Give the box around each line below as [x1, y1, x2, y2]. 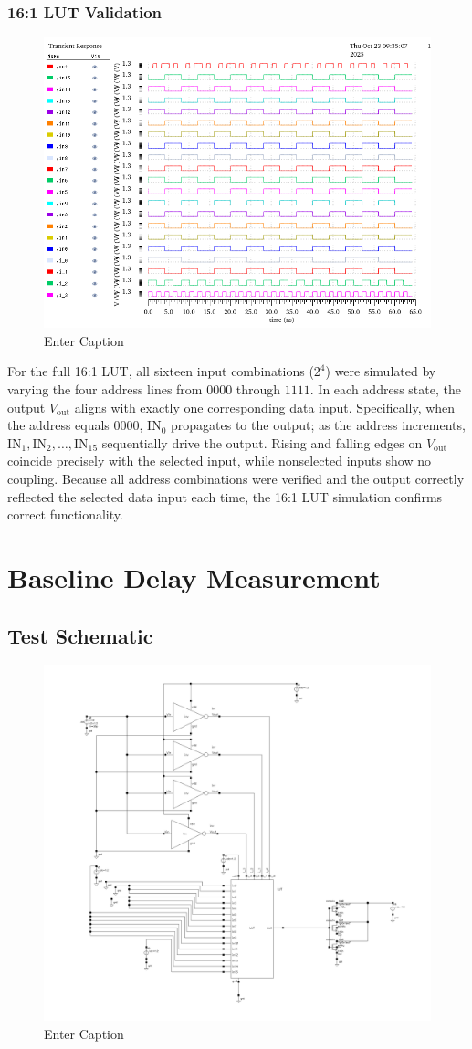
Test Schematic [7, 621, 153, 649]
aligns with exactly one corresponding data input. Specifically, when [74, 397, 456, 416]
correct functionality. [7, 505, 123, 524]
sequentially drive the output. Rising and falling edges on [101, 433, 423, 452]
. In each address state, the [309, 380, 461, 398]
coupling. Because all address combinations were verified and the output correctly [7, 468, 465, 488]
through [236, 380, 281, 398]
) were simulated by [325, 362, 436, 381]
